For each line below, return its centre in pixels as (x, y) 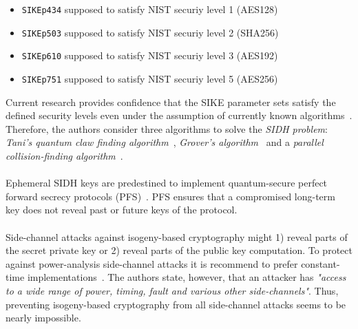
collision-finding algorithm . (64, 156)
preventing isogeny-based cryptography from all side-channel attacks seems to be (176, 304)
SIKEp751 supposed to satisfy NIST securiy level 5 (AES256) (150, 78)
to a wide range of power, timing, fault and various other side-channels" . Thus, (172, 290)
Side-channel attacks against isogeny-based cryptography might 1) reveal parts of (177, 236)
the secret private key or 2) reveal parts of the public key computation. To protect (179, 250)
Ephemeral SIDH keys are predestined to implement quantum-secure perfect (167, 183)
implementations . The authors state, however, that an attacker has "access (187, 277)
